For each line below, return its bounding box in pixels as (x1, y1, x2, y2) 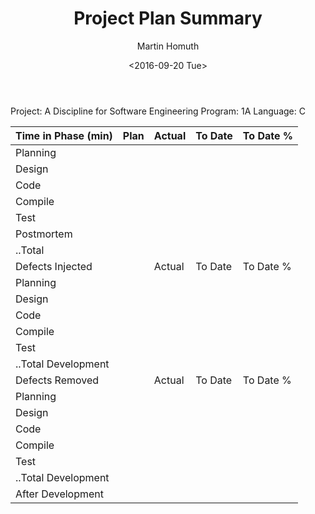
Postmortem (15, 227, 73, 241)
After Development (15, 487, 105, 501)
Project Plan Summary (73, 7, 263, 30)
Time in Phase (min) (15, 128, 113, 142)
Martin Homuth (136, 40, 200, 52)
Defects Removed (15, 373, 100, 387)
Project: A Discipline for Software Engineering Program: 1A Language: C (10, 105, 306, 117)
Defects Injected (15, 259, 93, 273)
